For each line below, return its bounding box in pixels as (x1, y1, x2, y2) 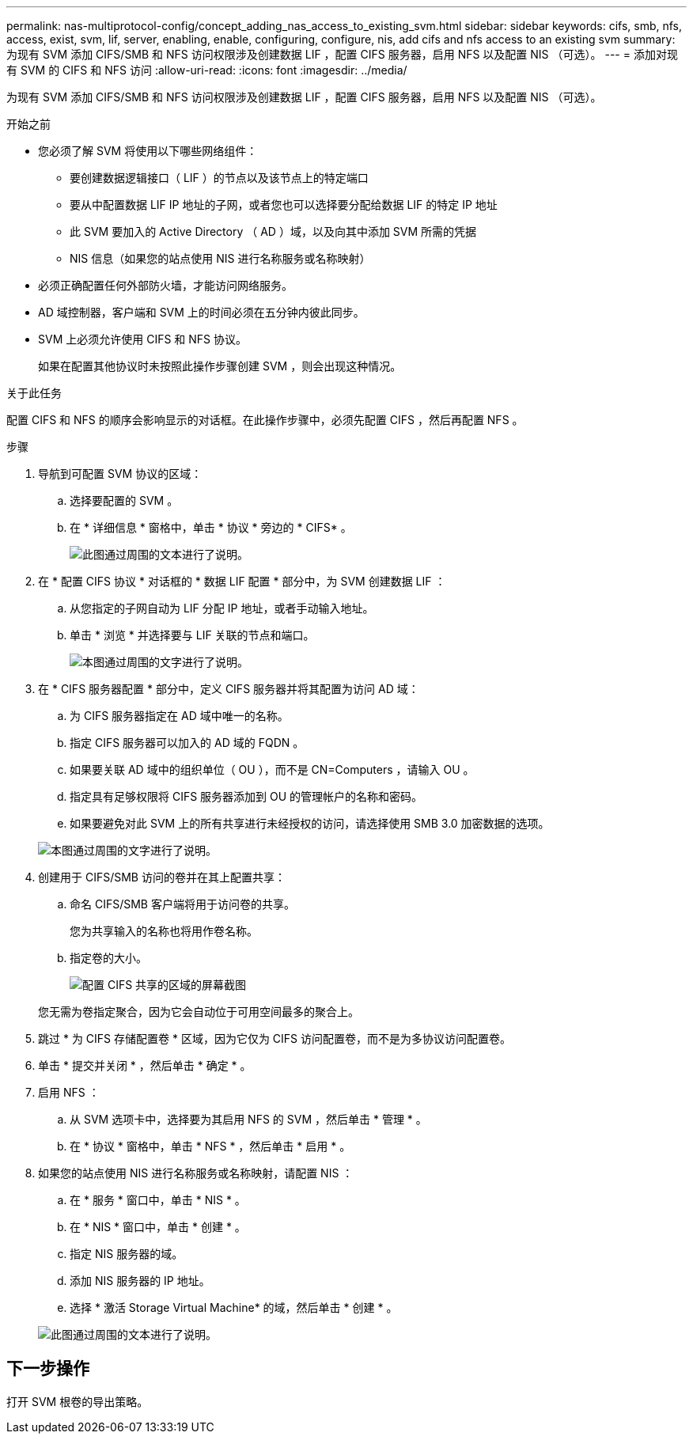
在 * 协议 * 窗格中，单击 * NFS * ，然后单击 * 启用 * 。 (70, 1139, 351, 1153)
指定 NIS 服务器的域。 (70, 1247, 184, 1260)
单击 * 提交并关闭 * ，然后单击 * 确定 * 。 (38, 1059, 252, 1072)
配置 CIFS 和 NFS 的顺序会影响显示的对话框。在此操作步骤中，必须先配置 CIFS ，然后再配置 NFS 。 (6, 413, 524, 426)
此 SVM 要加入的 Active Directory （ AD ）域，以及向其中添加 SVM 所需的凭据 (70, 225, 477, 238)
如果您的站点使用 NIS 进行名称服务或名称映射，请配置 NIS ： (38, 1166, 354, 1180)
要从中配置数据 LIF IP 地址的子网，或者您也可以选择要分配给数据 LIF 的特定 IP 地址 (70, 198, 498, 211)
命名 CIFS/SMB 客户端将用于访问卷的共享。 (70, 897, 295, 911)
